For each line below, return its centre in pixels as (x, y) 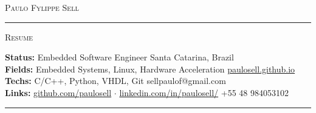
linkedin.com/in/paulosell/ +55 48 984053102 (204, 92)
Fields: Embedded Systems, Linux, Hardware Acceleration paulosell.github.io (150, 69)
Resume (19, 37)
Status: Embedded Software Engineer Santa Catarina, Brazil (119, 57)
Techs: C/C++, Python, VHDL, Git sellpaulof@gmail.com (115, 81)
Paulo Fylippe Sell (42, 7)
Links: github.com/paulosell (58, 92)
